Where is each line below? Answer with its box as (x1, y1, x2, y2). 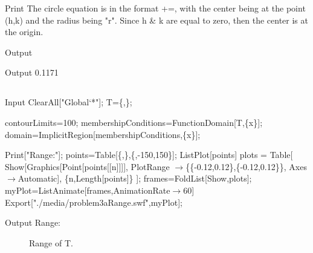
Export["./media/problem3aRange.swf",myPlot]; (5, 195, 182, 208)
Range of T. (29, 236, 73, 249)
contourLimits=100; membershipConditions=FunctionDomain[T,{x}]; (5, 116, 263, 128)
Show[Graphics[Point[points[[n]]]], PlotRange (5, 160, 170, 172)
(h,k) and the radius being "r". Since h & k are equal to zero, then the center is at (5, 13, 308, 26)
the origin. (5, 25, 44, 38)
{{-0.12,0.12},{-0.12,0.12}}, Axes (186, 160, 307, 172)
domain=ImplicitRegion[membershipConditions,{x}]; (5, 128, 201, 140)
